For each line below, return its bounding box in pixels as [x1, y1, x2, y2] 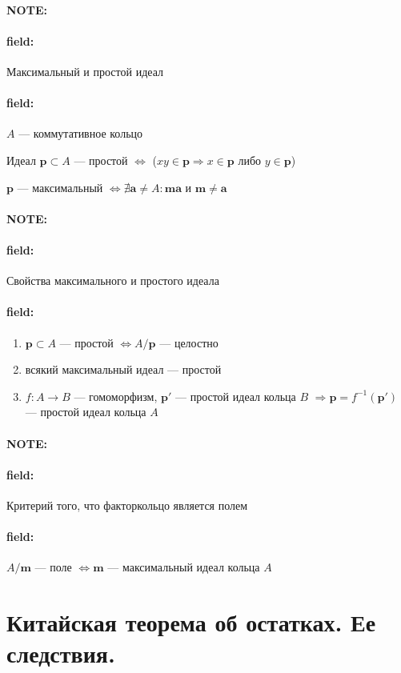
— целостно [159, 334, 219, 351]
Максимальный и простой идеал [6, 62, 163, 79]
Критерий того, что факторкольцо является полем [6, 496, 248, 513]
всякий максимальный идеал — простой [25, 361, 222, 378]
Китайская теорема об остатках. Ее [6, 606, 376, 639]
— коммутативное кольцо [18, 125, 143, 142]
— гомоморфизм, [74, 387, 158, 404]
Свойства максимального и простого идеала [6, 272, 219, 289]
